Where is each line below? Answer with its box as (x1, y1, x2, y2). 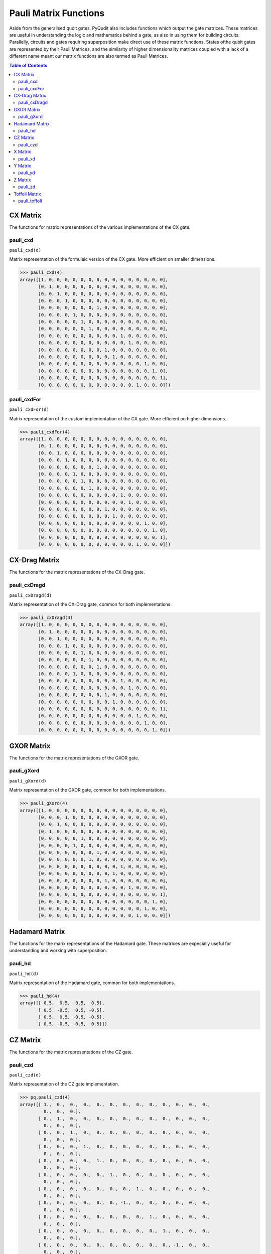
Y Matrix (14, 163, 31, 169)
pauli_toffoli (18, 198, 42, 204)
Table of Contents (9, 62, 48, 68)
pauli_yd (18, 170, 35, 176)
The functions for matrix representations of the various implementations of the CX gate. (9, 224, 191, 230)
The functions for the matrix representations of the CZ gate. (9, 1049, 133, 1055)
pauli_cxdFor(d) (9, 407, 50, 412)
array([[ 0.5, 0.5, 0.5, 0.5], (20, 1000, 105, 1006)
